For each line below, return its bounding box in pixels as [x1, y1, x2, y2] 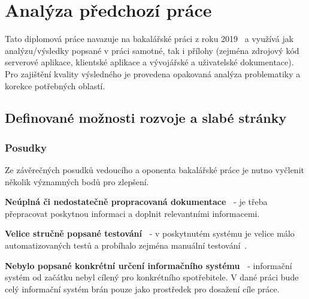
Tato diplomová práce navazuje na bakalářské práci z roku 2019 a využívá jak [5, 32, 294, 45]
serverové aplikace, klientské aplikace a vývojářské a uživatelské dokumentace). [5, 56, 294, 68]
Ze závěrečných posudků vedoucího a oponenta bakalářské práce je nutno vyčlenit [5, 164, 304, 176]
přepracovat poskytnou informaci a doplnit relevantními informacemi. [5, 207, 260, 219]
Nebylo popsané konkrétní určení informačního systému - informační [5, 259, 292, 271]
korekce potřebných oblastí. [5, 79, 105, 92]
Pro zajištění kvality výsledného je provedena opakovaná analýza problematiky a [5, 67, 301, 80]
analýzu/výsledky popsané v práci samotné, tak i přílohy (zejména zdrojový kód [5, 44, 299, 56]
